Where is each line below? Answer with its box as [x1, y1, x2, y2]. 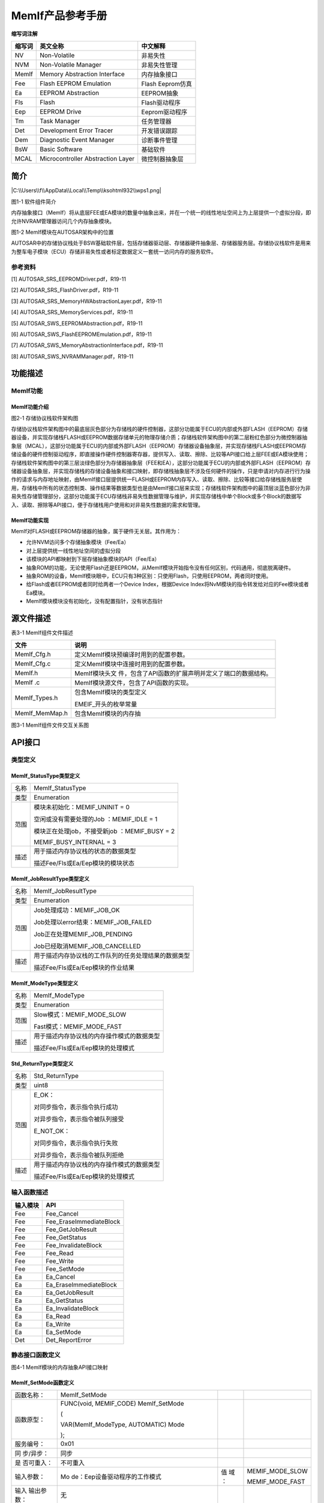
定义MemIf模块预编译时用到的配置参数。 [74, 650, 189, 659]
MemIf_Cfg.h [14, 650, 51, 658]
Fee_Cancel [46, 1210, 79, 1218]
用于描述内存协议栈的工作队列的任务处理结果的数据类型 [34, 952, 190, 960]
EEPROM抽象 [141, 89, 179, 97]
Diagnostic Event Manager [40, 135, 115, 144]
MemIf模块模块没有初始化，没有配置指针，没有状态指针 [26, 598, 163, 605]
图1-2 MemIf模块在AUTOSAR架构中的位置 [11, 228, 114, 236]
